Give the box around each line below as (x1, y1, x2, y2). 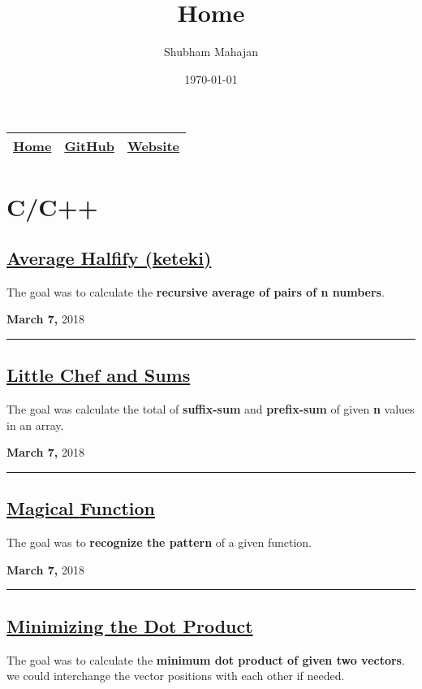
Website (127, 136, 180, 156)
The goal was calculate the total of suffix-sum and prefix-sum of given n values (6, 401, 415, 418)
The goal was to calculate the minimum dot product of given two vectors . (6, 651, 405, 668)
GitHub (64, 136, 114, 156)
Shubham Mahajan (164, 43, 258, 60)
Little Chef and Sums (6, 362, 191, 388)
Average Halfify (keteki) (6, 245, 212, 271)
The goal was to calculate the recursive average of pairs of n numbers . (6, 283, 385, 300)
